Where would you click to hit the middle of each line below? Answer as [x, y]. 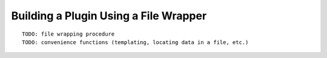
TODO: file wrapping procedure [68, 34]
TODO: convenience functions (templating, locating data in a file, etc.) [135, 42]
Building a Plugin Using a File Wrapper [109, 16]
